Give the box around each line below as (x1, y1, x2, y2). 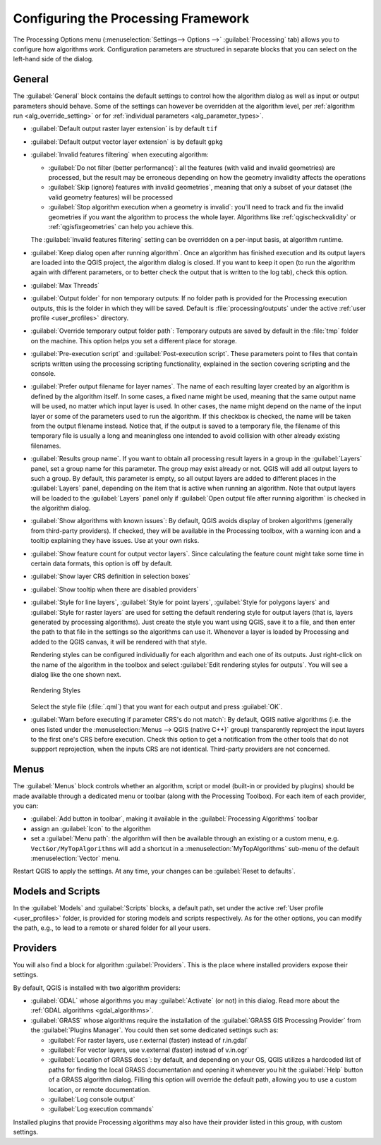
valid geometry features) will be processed (48, 192, 173, 201)
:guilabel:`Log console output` (48, 1095, 135, 1103)
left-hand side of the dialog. (13, 55, 95, 63)
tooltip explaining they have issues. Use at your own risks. (30, 537, 200, 545)
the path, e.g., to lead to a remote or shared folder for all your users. (13, 924, 211, 932)
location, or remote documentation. (48, 1085, 151, 1094)
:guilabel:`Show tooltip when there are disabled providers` (30, 585, 199, 594)
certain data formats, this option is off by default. (30, 559, 173, 568)
